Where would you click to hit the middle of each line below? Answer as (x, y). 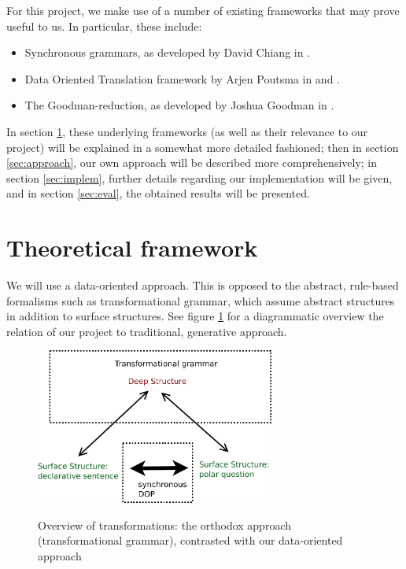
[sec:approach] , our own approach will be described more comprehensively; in (192, 163)
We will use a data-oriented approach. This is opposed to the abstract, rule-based (203, 285)
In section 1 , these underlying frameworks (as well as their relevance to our (187, 131)
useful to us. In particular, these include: (104, 26)
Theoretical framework (132, 248)
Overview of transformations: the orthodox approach (164, 525)
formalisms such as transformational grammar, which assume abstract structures (201, 300)
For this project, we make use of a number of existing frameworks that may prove (203, 10)
